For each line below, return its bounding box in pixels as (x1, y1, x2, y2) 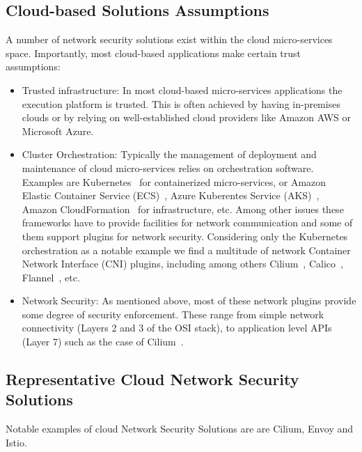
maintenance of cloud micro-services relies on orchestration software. (22, 160, 314, 175)
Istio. (6, 435, 27, 449)
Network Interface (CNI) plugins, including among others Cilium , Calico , (22, 256, 343, 271)
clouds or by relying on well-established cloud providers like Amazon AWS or (22, 110, 352, 125)
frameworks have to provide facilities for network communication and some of (22, 215, 353, 230)
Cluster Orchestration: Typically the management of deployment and (22, 147, 317, 162)
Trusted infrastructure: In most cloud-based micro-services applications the (22, 82, 343, 97)
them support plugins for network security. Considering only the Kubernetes (22, 228, 348, 243)
